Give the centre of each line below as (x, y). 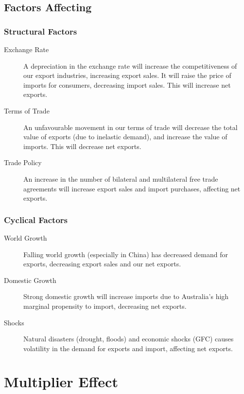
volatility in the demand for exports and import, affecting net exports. (128, 348)
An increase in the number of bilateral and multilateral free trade (121, 178)
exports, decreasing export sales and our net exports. (102, 264)
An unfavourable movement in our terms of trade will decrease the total (131, 127)
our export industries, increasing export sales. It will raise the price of (127, 75)
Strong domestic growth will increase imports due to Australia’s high (126, 296)
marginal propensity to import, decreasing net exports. (105, 306)
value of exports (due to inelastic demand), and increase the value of (125, 137)
